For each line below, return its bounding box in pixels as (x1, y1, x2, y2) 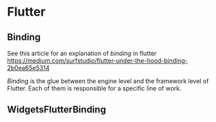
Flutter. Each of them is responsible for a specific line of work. (7, 85, 182, 92)
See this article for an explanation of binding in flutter (7, 49, 157, 57)
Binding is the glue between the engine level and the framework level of (7, 77, 209, 85)
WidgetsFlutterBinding (7, 104, 107, 116)
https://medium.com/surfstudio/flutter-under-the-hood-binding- (7, 57, 188, 65)
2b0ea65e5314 (7, 64, 50, 72)
